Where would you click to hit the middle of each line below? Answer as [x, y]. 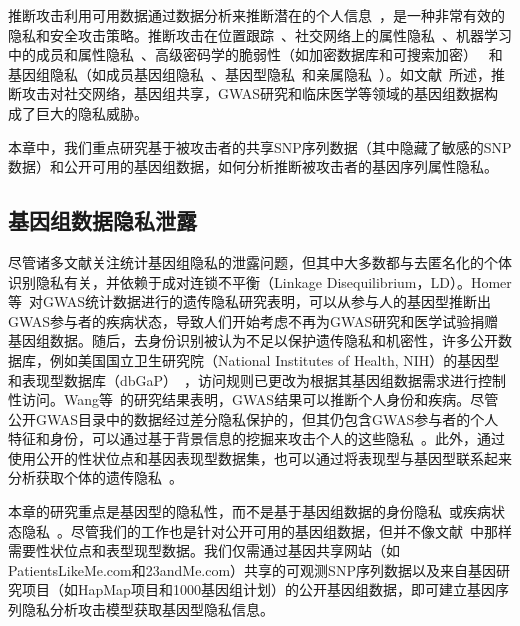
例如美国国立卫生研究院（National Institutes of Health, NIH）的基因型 [274, 359]
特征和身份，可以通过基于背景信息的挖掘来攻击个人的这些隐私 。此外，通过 [256, 438]
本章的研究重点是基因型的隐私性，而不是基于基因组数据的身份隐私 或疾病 [249, 511]
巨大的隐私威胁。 [91, 112]
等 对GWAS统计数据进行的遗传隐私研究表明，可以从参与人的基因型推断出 [250, 301]
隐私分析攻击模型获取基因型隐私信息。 [147, 609]
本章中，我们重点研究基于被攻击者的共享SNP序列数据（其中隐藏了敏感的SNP [260, 146]
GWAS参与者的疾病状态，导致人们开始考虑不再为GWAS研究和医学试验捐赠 [253, 320]
